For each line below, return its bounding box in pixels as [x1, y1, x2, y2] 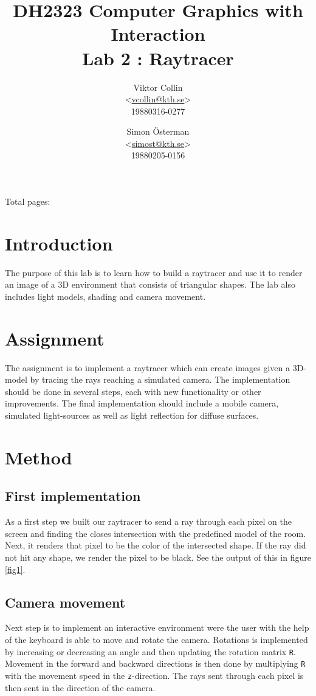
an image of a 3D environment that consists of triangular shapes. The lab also [5, 278, 295, 291]
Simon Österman [126, 125, 190, 138]
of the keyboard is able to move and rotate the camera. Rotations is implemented [5, 633, 308, 645]
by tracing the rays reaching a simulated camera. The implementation [30, 373, 290, 386]
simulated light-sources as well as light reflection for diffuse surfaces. [5, 409, 259, 422]
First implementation [5, 486, 141, 505]
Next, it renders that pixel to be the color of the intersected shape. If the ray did [5, 539, 306, 552]
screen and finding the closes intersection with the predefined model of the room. [5, 527, 306, 539]
